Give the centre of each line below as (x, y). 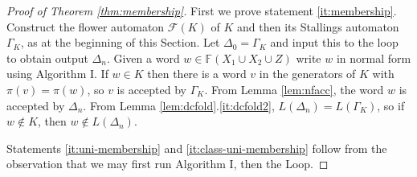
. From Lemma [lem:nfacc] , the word (294, 89)
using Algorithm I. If (57, 74)
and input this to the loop (334, 42)
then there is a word (197, 74)
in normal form (374, 58)
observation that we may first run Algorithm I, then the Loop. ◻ (168, 164)
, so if (391, 105)
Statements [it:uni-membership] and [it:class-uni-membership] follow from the (197, 148)
